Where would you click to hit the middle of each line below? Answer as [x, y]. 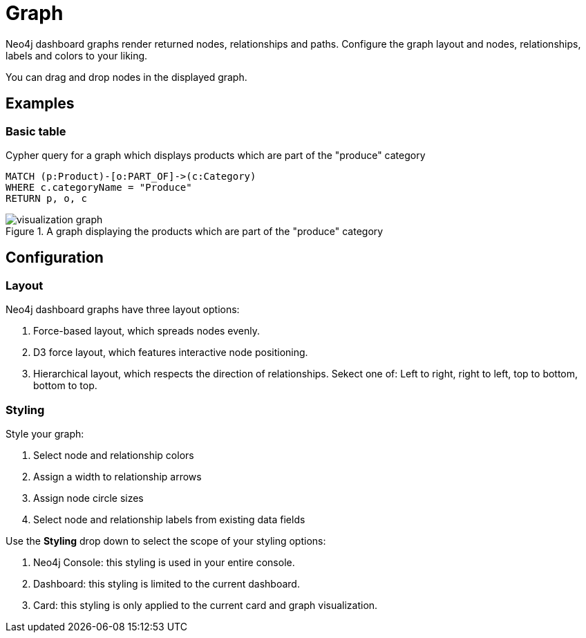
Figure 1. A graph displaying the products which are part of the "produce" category [195, 231]
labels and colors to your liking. [77, 55]
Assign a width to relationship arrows [117, 476]
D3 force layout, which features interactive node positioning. [171, 353]
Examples [40, 104]
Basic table [36, 131]
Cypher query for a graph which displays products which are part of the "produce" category [216, 155]
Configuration [55, 258]
